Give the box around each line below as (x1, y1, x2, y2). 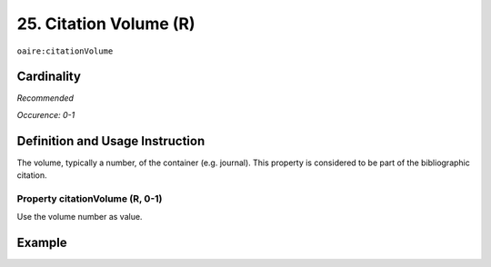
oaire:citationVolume (16, 45, 114, 56)
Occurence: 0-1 (16, 109, 75, 120)
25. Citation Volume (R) (16, 14, 195, 34)
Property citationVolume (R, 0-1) (16, 192, 163, 204)
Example (16, 235, 67, 251)
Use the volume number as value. (16, 212, 143, 222)
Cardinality (16, 69, 82, 84)
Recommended (16, 93, 75, 104)
